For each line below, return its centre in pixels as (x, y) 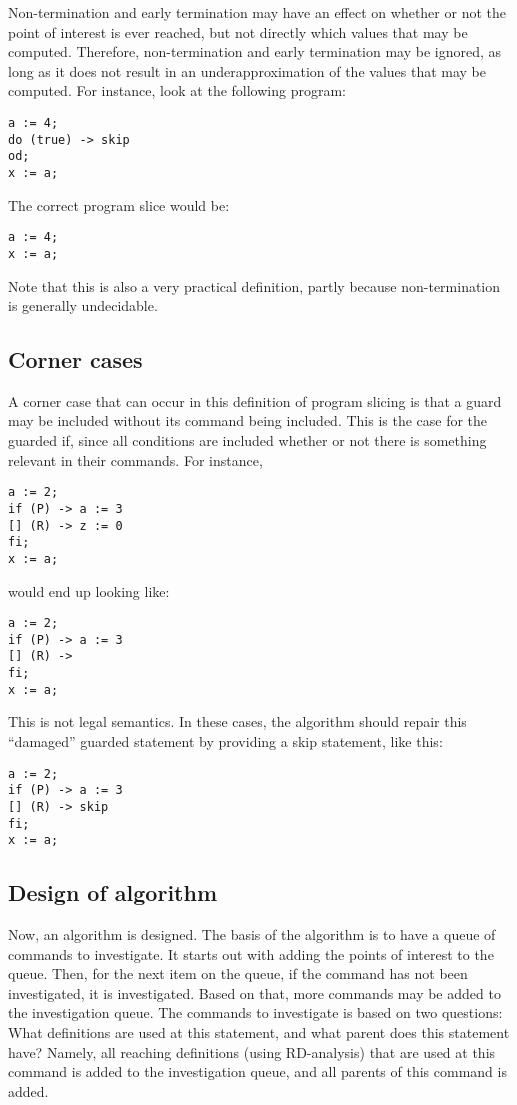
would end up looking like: (89, 590)
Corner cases (75, 359)
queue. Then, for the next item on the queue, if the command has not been (238, 973)
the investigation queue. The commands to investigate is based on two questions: (255, 1012)
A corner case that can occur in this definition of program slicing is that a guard (255, 400)
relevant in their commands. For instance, (135, 459)
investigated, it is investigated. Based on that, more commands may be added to (254, 992)
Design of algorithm (113, 892)
